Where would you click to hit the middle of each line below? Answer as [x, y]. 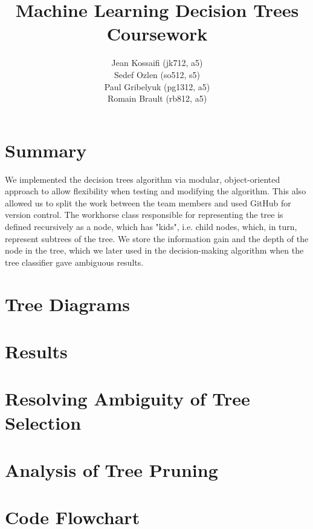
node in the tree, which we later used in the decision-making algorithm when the [154, 250]
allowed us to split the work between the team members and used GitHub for [148, 202]
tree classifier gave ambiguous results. [74, 262]
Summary [46, 150]
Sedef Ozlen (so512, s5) [157, 74]
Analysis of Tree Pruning [111, 469]
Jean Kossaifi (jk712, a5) [157, 63]
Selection [43, 422]
